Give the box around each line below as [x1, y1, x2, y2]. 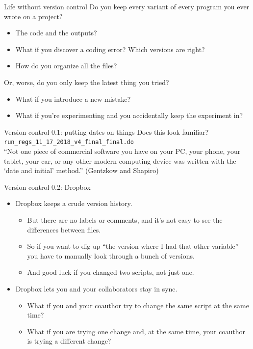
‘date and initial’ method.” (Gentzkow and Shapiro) [4, 165, 159, 175]
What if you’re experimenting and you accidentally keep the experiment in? [15, 110, 243, 120]
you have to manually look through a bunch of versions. [27, 250, 195, 261]
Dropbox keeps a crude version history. [15, 198, 132, 208]
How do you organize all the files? [15, 60, 117, 71]
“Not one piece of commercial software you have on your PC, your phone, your [4, 146, 241, 156]
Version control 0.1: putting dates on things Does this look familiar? [4, 126, 209, 137]
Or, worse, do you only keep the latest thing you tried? [4, 77, 169, 87]
